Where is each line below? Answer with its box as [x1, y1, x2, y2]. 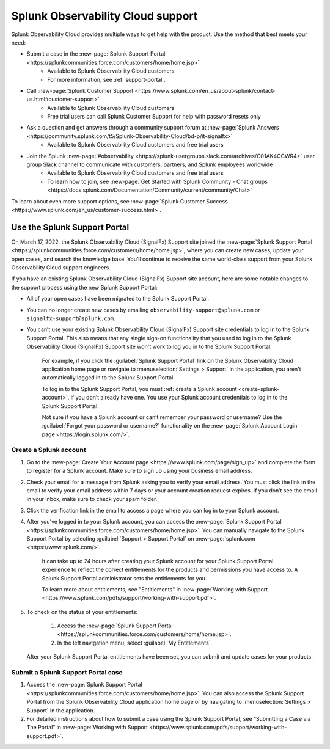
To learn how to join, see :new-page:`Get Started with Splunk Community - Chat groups [47, 178, 268, 185]
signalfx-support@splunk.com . [26, 315, 116, 322]
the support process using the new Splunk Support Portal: [11, 283, 158, 291]
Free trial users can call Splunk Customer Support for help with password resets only [47, 113, 261, 120]
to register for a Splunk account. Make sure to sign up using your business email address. [26, 467, 252, 475]
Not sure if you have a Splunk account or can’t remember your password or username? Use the [42, 413, 282, 421]
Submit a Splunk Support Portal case [11, 668, 123, 677]
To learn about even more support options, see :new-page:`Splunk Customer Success [11, 197, 229, 205]
